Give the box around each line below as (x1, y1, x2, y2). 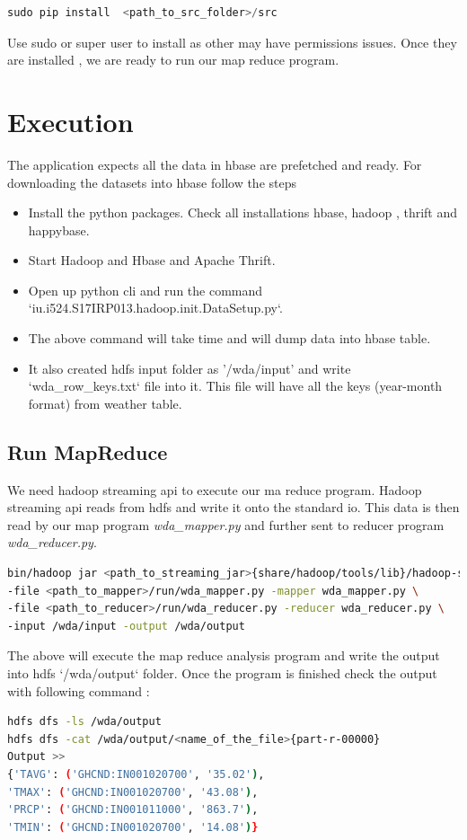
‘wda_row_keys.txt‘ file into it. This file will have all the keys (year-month (28, 376, 443, 395)
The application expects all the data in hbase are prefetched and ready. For (7, 155, 422, 173)
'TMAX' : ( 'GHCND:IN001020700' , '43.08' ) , (7, 785, 259, 799)
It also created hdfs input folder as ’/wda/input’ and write (28, 358, 351, 377)
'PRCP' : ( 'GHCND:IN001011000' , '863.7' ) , (7, 803, 259, 817)
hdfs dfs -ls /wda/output (7, 715, 162, 729)
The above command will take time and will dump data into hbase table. (28, 329, 431, 348)
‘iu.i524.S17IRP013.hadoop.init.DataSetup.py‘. (28, 298, 283, 317)
